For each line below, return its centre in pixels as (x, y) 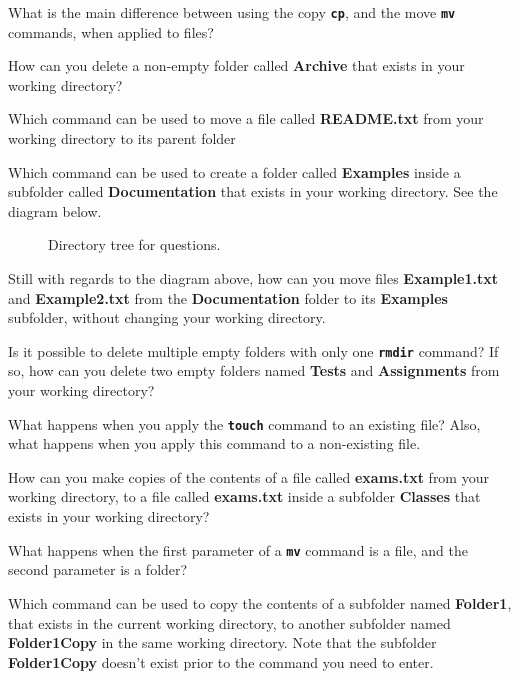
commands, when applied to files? (111, 31)
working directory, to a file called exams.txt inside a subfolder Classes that (244, 496)
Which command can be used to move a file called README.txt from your (246, 118)
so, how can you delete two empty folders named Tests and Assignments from (254, 370)
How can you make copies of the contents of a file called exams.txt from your (248, 476)
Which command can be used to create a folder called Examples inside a (234, 171)
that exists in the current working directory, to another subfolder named (229, 622)
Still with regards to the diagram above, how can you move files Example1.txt (253, 278)
